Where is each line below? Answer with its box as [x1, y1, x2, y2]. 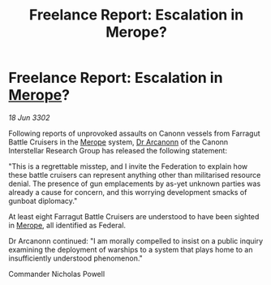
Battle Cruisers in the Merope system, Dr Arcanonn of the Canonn [8, 136, 229, 147]
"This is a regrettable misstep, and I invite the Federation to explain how [8, 161, 248, 171]
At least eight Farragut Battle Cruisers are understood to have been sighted [8, 211, 260, 221]
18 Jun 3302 [8, 112, 50, 123]
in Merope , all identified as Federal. [8, 220, 127, 230]
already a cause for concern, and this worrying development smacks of [8, 187, 247, 196]
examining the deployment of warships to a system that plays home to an [8, 244, 253, 254]
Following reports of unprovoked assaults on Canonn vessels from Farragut [8, 128, 260, 138]
